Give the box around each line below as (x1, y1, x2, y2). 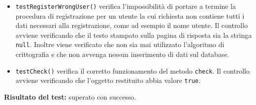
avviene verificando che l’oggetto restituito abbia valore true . (15, 75, 201, 85)
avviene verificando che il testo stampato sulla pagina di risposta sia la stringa (15, 29, 252, 40)
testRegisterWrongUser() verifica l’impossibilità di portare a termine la (15, 1, 236, 11)
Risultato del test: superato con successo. (4, 92, 136, 102)
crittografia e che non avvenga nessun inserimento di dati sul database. (15, 49, 229, 59)
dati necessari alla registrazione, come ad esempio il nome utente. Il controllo (15, 20, 248, 30)
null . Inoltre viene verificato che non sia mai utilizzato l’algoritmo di (15, 39, 224, 50)
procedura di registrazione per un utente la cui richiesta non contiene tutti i (15, 10, 245, 21)
